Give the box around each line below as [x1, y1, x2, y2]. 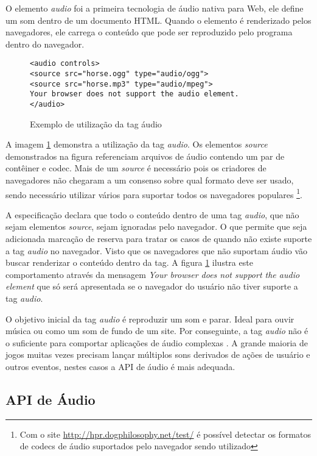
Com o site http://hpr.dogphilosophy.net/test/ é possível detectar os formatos [19, 427, 312, 440]
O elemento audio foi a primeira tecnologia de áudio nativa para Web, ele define [5, 2, 304, 14]
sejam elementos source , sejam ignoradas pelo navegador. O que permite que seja [5, 220, 307, 233]
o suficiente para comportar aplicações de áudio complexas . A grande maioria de [5, 336, 308, 349]
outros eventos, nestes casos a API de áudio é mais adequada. [5, 360, 235, 372]
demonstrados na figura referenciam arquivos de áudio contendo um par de [5, 149, 285, 162]
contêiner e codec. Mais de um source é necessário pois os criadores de [5, 162, 266, 174]
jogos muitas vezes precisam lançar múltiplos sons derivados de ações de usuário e [5, 348, 310, 361]
